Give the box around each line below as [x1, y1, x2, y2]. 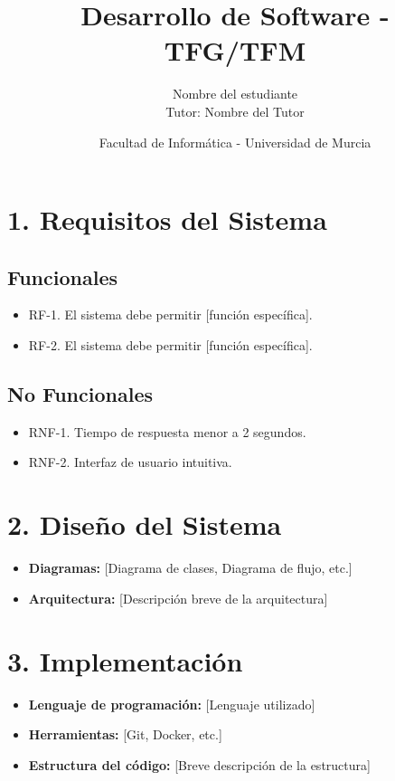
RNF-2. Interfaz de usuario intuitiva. [28, 452, 232, 471]
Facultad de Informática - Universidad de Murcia [99, 132, 371, 151]
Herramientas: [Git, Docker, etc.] [28, 725, 222, 744]
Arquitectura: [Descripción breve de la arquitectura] [28, 588, 328, 607]
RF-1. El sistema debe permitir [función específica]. [28, 305, 313, 324]
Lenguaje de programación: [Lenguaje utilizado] [28, 694, 315, 713]
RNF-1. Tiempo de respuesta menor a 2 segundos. [28, 422, 306, 441]
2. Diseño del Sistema [7, 506, 282, 543]
